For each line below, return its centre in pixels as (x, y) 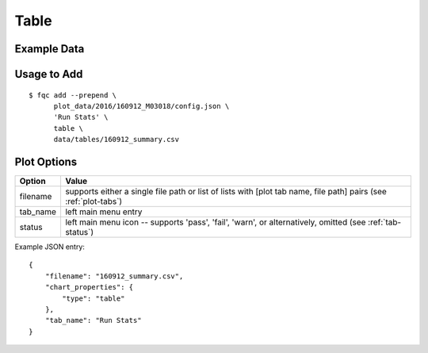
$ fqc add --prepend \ (73, 95)
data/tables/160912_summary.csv (117, 140)
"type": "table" (94, 298)
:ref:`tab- (384, 222)
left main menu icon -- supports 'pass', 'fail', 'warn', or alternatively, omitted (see (215, 222)
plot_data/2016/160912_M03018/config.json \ (141, 106)
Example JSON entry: (50, 247)
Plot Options (46, 161)
